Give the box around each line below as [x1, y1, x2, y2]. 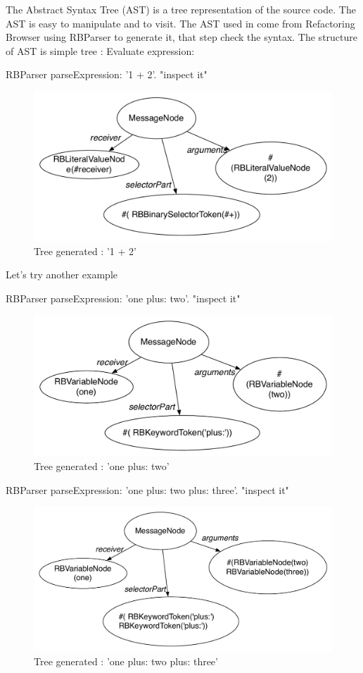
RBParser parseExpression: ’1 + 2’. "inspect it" [6, 67, 208, 82]
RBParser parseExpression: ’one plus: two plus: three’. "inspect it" [6, 482, 289, 497]
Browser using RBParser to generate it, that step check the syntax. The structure [6, 30, 358, 44]
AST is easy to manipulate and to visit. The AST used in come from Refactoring [6, 16, 355, 30]
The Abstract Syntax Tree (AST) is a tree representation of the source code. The [6, 2, 356, 16]
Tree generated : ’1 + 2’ [34, 243, 136, 258]
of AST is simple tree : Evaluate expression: [6, 43, 195, 58]
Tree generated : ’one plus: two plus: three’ [34, 653, 218, 668]
